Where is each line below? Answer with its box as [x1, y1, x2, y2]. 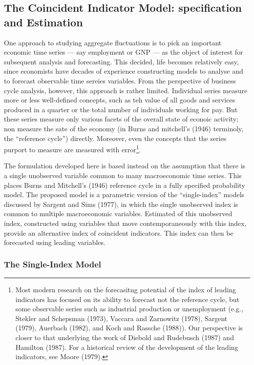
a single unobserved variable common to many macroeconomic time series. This [4, 170, 242, 180]
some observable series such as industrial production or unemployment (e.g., [15, 304, 243, 314]
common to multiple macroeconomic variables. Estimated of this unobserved [4, 208, 233, 219]
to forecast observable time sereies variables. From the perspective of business [4, 75, 236, 85]
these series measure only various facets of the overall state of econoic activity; [4, 114, 239, 124]
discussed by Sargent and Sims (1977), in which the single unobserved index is [4, 199, 238, 209]
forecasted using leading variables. [4, 237, 106, 247]
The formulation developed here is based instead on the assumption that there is [4, 161, 246, 171]
